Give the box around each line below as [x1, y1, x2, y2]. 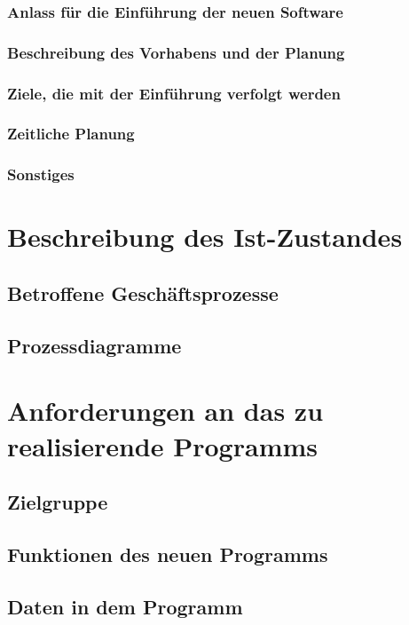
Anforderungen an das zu [7, 392, 324, 429]
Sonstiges [7, 163, 75, 186]
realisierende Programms [7, 427, 319, 463]
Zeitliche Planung [7, 123, 135, 145]
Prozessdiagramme [7, 331, 182, 359]
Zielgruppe [7, 488, 108, 516]
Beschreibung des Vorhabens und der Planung [7, 41, 345, 63]
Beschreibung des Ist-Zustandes [7, 218, 403, 255]
